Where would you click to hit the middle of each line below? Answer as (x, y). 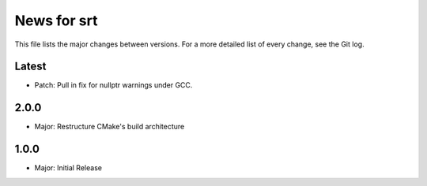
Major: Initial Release (68, 168)
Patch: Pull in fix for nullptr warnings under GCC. (113, 85)
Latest (30, 67)
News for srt (56, 20)
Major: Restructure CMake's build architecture (110, 127)
